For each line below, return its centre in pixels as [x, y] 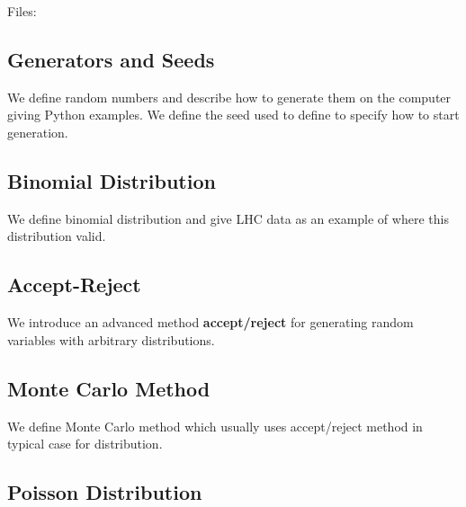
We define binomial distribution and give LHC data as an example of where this [228, 218]
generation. [38, 132]
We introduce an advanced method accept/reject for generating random [211, 322]
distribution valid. [57, 236]
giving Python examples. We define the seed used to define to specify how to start [233, 115]
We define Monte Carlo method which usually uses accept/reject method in [215, 426]
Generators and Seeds [111, 59]
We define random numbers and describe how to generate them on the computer [229, 97]
